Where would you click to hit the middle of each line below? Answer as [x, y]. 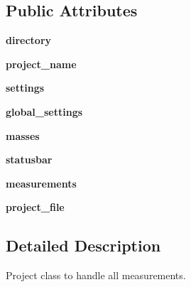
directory [29, 40]
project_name [41, 64]
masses [23, 135]
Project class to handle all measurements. [96, 275]
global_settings [44, 111]
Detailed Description [83, 245]
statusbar [29, 159]
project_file [35, 207]
